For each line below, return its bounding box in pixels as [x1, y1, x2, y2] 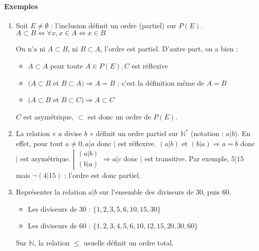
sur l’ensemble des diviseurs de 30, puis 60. [99, 186, 231, 197]
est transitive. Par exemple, [144, 153, 229, 163]
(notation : [191, 128, 224, 139]
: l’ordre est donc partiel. [64, 169, 141, 180]
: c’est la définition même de [117, 77, 205, 88]
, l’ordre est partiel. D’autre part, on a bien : [100, 43, 238, 54]
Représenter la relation [16, 186, 87, 197]
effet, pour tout [16, 138, 63, 148]
